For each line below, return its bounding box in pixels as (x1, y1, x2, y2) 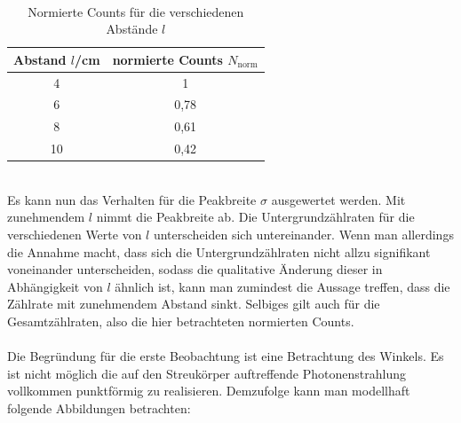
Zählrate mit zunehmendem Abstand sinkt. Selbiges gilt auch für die (7, 294, 380, 313)
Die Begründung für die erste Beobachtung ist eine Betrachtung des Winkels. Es (7, 347, 444, 365)
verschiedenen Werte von (7, 225, 142, 244)
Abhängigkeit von (7, 277, 103, 295)
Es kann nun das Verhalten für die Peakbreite (7, 190, 257, 208)
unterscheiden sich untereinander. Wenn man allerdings (153, 225, 454, 244)
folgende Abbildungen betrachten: (7, 398, 191, 417)
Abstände (106, 20, 158, 38)
